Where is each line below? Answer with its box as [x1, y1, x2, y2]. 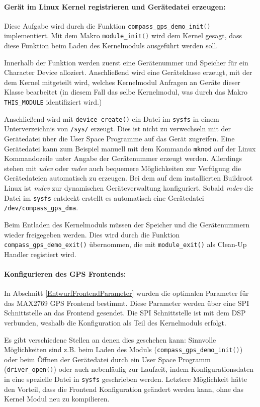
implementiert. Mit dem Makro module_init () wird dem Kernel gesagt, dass [4, 30, 242, 41]
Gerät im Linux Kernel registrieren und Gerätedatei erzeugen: [4, 1, 226, 12]
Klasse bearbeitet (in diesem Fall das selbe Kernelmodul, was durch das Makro [4, 87, 247, 97]
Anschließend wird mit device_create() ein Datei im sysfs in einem [4, 113, 219, 124]
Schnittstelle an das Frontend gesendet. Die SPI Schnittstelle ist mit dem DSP [4, 307, 246, 318]
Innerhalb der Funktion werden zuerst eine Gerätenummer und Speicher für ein [4, 57, 248, 67]
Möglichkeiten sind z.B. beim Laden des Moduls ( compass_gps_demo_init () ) [4, 344, 243, 355]
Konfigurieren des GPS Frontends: [4, 269, 126, 279]
